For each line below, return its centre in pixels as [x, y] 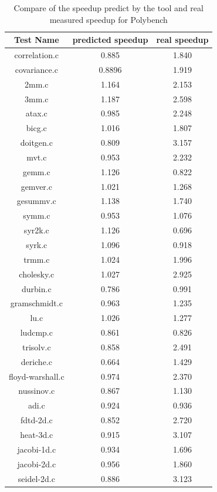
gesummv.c [36, 201]
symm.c [37, 215]
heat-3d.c [37, 434]
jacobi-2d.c [37, 463]
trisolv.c [36, 347]
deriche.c [36, 361]
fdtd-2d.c [36, 420]
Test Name [37, 40]
